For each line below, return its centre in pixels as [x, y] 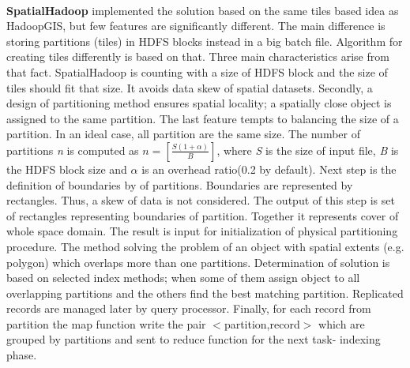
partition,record [262, 323]
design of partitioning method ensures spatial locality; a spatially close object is [199, 103]
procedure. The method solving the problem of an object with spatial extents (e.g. [205, 246]
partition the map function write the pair [106, 323]
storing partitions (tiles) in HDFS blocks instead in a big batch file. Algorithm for [205, 41]
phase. [22, 355]
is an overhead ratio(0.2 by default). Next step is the [269, 169]
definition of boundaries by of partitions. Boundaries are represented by [180, 184]
